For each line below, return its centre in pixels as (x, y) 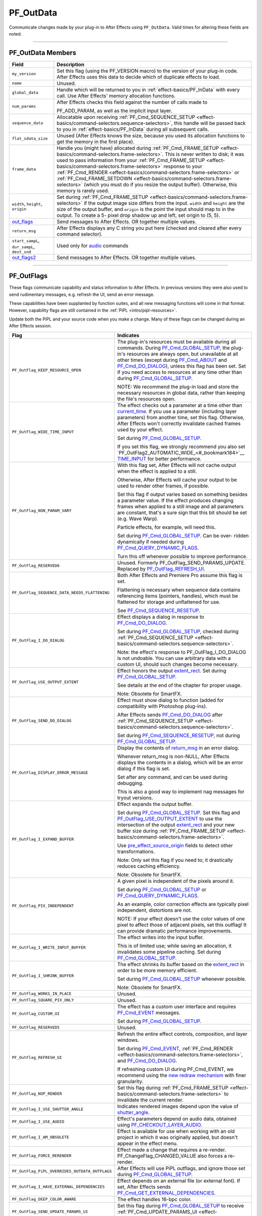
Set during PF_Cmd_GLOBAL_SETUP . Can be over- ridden (183, 536)
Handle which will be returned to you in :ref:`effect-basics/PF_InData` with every (148, 89)
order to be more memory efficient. (157, 970)
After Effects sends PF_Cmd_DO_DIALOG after (170, 715)
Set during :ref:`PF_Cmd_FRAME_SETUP (102, 197)
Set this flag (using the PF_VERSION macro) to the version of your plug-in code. (147, 71)
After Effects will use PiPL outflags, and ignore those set (181, 1168)
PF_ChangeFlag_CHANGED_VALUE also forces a (172, 1156)
